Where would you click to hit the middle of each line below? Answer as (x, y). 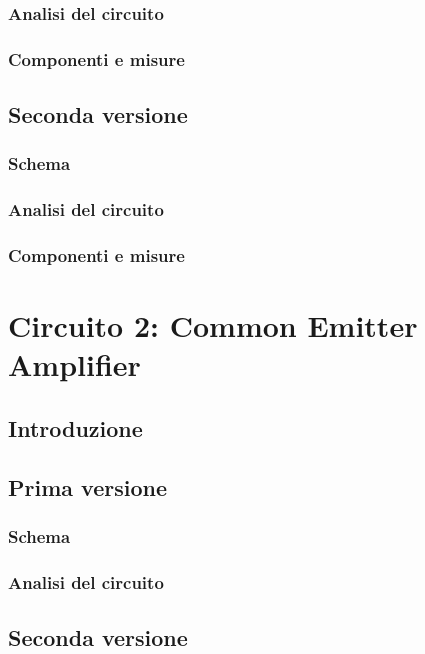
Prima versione (87, 486)
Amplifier (74, 364)
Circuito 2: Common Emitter (213, 325)
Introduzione (75, 427)
